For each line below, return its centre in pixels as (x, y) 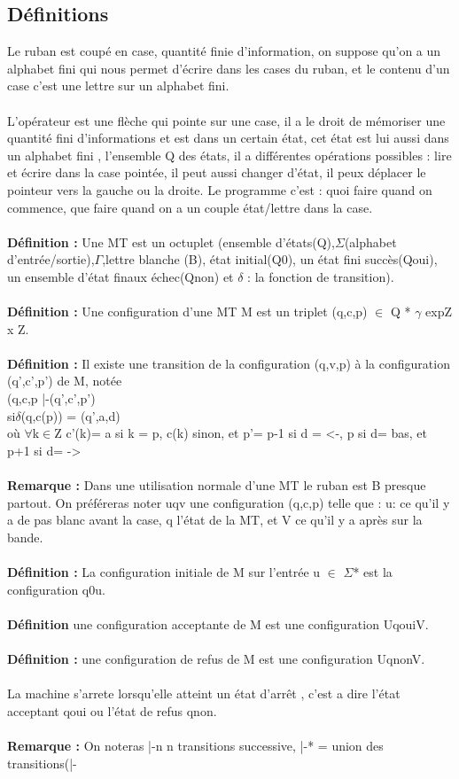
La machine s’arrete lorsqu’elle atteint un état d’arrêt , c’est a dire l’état (204, 693)
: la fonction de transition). (321, 276)
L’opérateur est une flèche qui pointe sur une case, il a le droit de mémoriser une (226, 120)
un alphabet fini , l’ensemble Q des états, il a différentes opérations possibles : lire (229, 155)
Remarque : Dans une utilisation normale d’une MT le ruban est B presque (217, 485)
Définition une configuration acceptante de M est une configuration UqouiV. (218, 623)
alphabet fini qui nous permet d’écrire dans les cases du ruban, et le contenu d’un (229, 68)
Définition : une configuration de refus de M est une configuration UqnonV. (216, 658)
